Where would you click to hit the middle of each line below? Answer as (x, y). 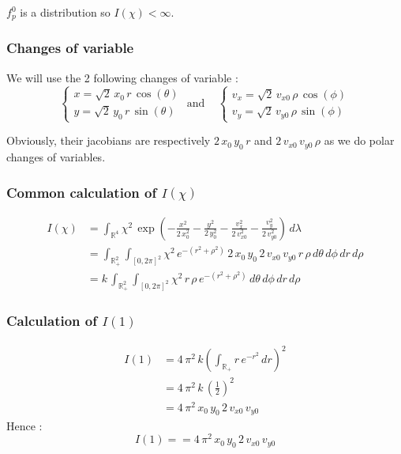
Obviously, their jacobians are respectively (109, 140)
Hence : (24, 425)
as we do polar (359, 140)
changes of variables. (56, 157)
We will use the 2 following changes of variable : (122, 77)
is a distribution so (65, 12)
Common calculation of (82, 192)
